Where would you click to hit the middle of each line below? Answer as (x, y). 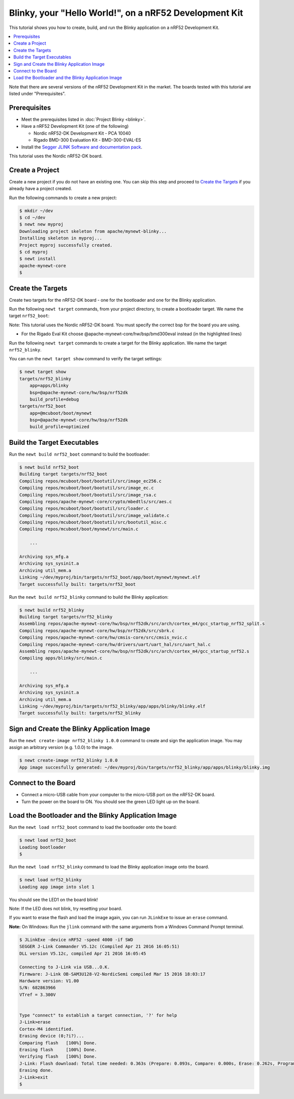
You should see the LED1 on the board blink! (53, 899)
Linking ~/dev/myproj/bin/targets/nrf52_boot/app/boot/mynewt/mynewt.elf (110, 577)
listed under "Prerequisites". (37, 94)
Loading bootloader (43, 847)
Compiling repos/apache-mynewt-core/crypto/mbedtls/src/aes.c (96, 502)
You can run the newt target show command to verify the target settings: (86, 359)
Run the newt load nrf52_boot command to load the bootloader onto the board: (93, 827)
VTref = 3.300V (37, 995)
